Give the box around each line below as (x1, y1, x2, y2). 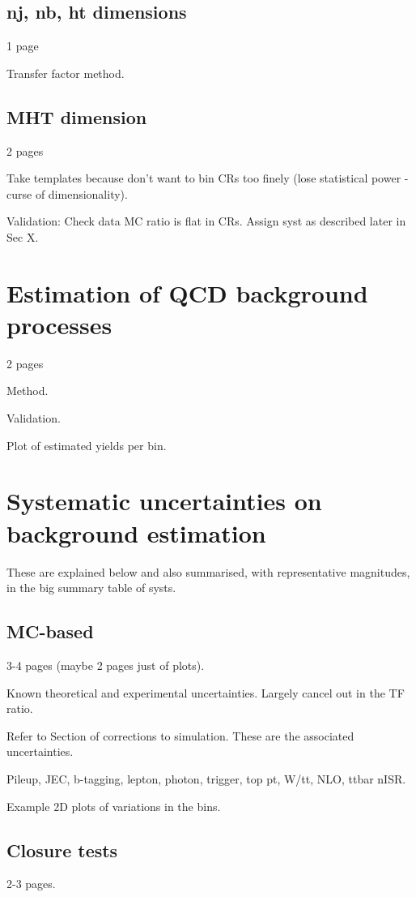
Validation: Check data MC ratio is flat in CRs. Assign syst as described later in (6, 212, 406, 230)
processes (6, 307, 112, 341)
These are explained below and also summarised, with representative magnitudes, (6, 563, 410, 580)
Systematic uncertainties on (6, 484, 322, 517)
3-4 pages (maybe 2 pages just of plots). (6, 656, 205, 673)
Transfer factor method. (6, 64, 125, 81)
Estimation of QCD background (6, 276, 368, 309)
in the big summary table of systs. (6, 579, 176, 596)
